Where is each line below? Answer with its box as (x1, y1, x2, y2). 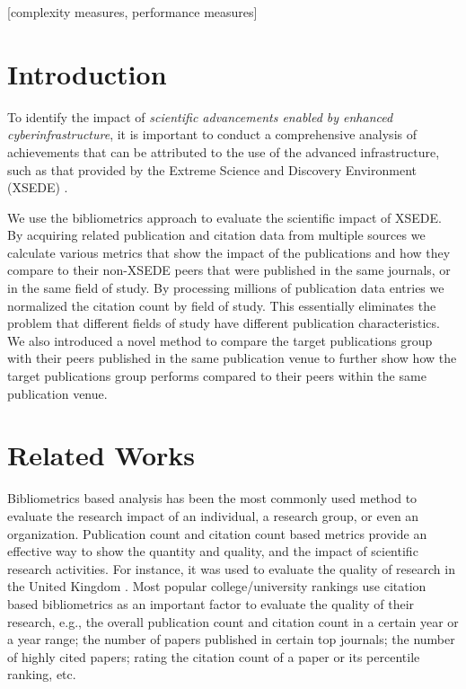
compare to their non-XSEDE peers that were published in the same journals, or (7, 261, 451, 279)
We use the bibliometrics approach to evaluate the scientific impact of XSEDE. (7, 208, 442, 226)
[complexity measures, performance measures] (7, 3, 258, 21)
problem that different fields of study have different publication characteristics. (7, 314, 440, 332)
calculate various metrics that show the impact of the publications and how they (7, 243, 451, 261)
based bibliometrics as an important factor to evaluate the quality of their (7, 594, 415, 613)
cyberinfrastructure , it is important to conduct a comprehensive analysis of (7, 125, 417, 144)
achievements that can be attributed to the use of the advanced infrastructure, (7, 142, 440, 161)
